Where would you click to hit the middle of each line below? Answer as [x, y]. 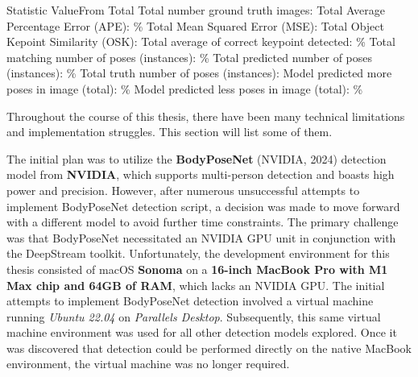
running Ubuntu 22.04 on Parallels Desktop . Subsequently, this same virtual [194, 316]
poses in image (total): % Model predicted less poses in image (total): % [185, 88]
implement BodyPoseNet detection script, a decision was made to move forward [203, 206]
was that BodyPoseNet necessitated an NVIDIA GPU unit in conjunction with [201, 237]
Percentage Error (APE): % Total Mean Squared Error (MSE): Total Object [195, 25]
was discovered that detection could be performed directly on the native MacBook [209, 348]
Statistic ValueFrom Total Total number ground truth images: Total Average [196, 10]
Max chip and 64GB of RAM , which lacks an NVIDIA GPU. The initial [196, 285]
